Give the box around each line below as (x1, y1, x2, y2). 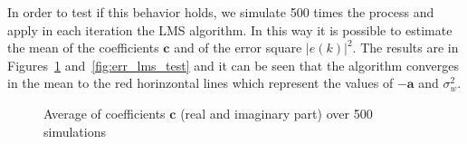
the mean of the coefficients (7, 38, 159, 57)
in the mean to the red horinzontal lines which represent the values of (7, 73, 394, 92)
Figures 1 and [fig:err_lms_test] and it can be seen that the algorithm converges (7, 55, 459, 74)
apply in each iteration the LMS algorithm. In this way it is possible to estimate (7, 20, 453, 39)
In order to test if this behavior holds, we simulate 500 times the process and (7, 3, 434, 21)
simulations (43, 121, 106, 140)
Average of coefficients (43, 103, 166, 122)
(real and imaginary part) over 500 (180, 103, 373, 122)
